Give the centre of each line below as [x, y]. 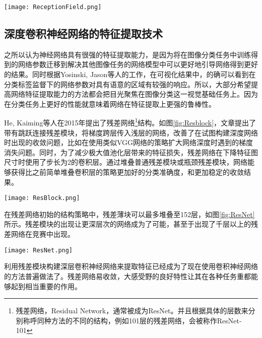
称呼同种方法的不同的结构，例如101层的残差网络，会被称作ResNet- [132, 320]
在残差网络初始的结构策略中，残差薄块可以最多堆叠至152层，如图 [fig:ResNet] [129, 214]
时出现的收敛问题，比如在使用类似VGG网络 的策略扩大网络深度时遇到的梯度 [129, 142]
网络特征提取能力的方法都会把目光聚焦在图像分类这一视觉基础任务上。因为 [134, 94]
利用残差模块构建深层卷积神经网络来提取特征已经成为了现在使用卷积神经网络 [131, 266]
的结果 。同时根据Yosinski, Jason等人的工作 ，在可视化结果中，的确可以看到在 [130, 74]
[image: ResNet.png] [39, 250]
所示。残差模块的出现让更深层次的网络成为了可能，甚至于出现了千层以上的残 [131, 224]
